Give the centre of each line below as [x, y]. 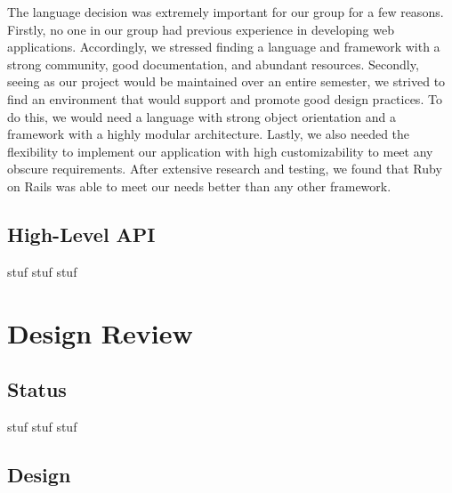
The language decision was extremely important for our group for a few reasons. [226, 12]
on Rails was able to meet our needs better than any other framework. [199, 186]
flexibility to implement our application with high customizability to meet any [220, 151]
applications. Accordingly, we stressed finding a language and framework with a [224, 47]
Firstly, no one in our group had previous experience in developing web [201, 29]
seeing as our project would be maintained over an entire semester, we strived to [226, 81]
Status [37, 389]
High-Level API [81, 234]
